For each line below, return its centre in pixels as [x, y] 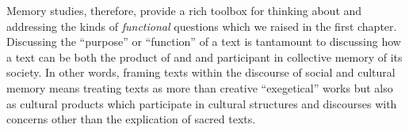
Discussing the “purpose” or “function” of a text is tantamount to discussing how [204, 41]
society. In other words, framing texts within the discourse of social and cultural [201, 72]
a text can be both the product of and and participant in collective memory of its [204, 57]
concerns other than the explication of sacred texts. [131, 119]
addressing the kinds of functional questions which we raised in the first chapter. [202, 26]
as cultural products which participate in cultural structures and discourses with [202, 103]
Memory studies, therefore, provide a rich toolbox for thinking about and [184, 10]
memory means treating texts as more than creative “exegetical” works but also [200, 87]
